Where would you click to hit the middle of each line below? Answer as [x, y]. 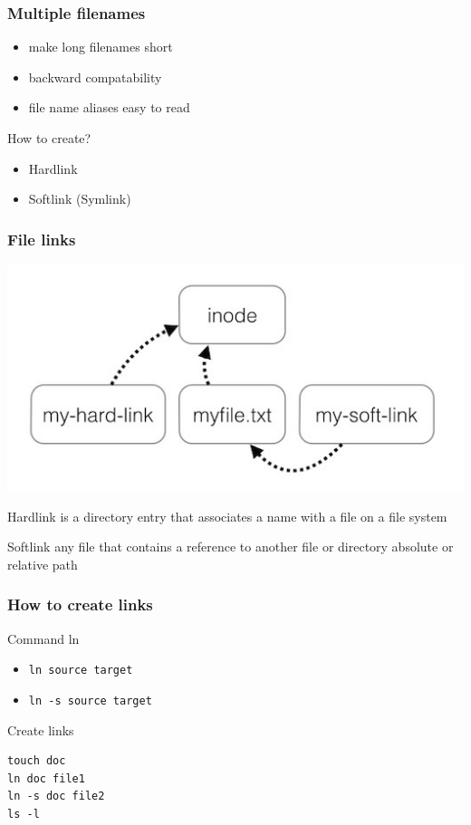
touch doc [37, 761]
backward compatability [95, 77]
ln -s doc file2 [56, 796]
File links [42, 239]
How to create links [80, 604]
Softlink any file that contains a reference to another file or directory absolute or [231, 547]
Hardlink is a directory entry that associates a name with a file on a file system [227, 516]
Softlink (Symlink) [80, 199]
